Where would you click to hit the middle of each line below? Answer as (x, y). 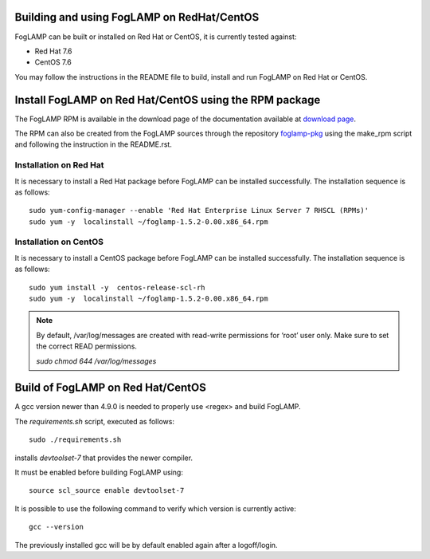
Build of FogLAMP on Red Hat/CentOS (110, 388)
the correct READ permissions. (86, 346)
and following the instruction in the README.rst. (94, 144)
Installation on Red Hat (59, 165)
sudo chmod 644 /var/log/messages (96, 361)
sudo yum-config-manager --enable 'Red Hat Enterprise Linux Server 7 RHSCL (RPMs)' (199, 211)
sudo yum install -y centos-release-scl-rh (117, 287)
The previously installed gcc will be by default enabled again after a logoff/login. (146, 545)
